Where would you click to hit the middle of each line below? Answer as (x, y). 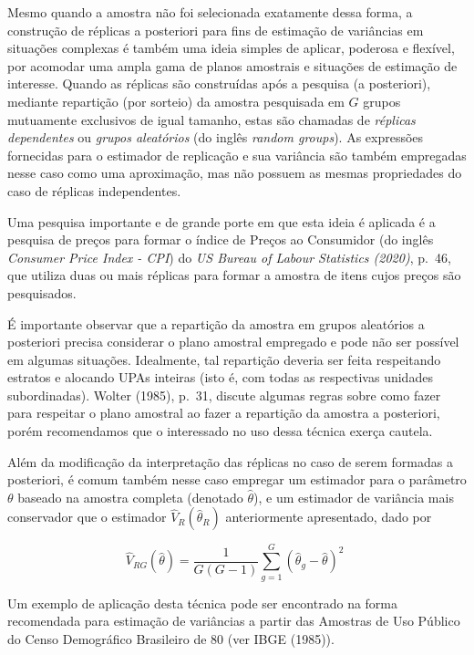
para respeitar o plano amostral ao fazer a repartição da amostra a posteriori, (224, 413)
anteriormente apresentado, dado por (329, 517)
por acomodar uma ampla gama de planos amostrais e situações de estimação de (232, 65)
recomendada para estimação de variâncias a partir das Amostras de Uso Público (234, 621)
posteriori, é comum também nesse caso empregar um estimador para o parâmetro (237, 479)
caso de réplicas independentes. (94, 190)
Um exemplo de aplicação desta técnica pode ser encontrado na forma (203, 603)
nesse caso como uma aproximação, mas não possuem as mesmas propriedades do (235, 173)
